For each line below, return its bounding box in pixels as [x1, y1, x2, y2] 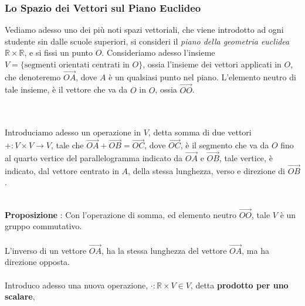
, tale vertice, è [219, 152, 273, 164]
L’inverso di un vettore [5, 244, 87, 256]
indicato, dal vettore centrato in [5, 164, 119, 176]
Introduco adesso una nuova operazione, [5, 278, 148, 291]
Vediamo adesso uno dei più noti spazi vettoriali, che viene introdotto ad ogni [5, 23, 284, 36]
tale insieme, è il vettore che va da [5, 83, 128, 96]
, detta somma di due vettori [148, 126, 252, 138]
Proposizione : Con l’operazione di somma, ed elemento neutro [5, 208, 236, 220]
